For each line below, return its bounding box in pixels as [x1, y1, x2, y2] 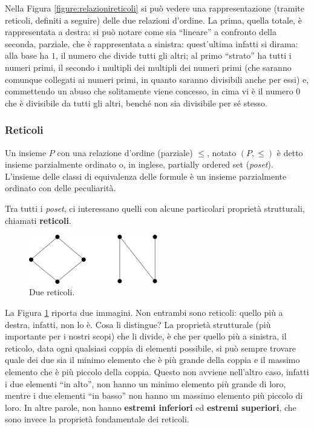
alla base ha [5, 49, 49, 62]
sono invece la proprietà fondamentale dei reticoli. [5, 413, 189, 425]
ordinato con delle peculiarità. [5, 182, 116, 194]
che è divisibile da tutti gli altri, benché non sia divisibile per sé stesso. [5, 96, 267, 109]
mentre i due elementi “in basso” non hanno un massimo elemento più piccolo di [5, 389, 303, 402]
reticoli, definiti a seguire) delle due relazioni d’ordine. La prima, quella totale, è [5, 13, 302, 26]
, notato [206, 146, 237, 159]
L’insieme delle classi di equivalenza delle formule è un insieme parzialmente [5, 169, 287, 182]
